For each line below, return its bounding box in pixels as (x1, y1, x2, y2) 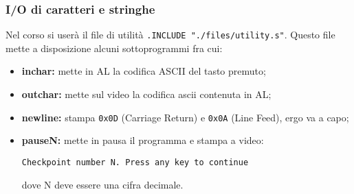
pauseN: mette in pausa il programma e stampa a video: (21, 133, 264, 147)
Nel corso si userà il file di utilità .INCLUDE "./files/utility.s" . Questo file (5, 27, 335, 42)
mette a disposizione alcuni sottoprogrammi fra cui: (5, 40, 223, 55)
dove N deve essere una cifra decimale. (21, 177, 184, 191)
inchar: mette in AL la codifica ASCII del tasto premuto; (21, 64, 266, 78)
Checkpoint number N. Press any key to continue (21, 157, 249, 167)
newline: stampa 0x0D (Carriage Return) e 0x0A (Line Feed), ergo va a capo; (21, 110, 349, 124)
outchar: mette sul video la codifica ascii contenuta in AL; (21, 87, 272, 101)
